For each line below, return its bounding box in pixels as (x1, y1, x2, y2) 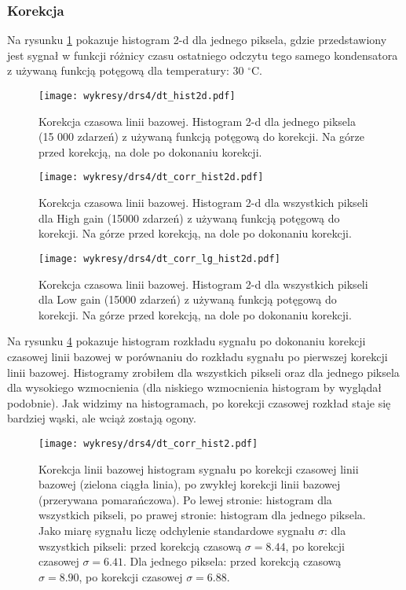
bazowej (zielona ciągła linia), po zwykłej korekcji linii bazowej (38, 476, 341, 492)
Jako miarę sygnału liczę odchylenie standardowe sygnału (38, 522, 315, 538)
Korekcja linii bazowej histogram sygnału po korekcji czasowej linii (38, 460, 359, 477)
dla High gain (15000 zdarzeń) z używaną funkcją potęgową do (38, 209, 340, 226)
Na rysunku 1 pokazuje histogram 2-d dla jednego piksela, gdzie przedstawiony (7, 31, 387, 48)
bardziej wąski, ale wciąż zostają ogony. (7, 410, 196, 426)
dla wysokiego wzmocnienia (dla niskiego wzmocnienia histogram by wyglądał (7, 379, 382, 396)
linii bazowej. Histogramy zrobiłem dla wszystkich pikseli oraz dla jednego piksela (7, 363, 400, 380)
